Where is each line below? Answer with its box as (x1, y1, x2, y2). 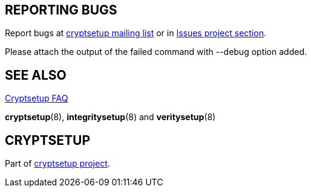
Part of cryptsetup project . (5, 158, 110, 169)
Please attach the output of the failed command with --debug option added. (5, 46, 307, 57)
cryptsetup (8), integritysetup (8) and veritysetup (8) (5, 112, 216, 123)
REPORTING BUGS (5, 2, 117, 18)
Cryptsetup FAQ (5, 93, 68, 104)
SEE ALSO (5, 67, 67, 83)
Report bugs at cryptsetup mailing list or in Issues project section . (5, 28, 266, 39)
